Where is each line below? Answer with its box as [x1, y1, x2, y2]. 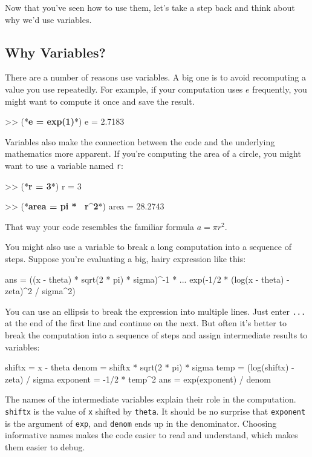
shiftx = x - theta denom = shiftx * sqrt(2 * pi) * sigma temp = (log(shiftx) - [5, 361, 294, 373]
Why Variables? [5, 42, 106, 61]
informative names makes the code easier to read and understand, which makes [5, 429, 298, 441]
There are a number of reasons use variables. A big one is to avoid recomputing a [5, 71, 306, 84]
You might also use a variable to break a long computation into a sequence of [5, 240, 291, 253]
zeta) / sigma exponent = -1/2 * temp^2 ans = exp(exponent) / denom [5, 372, 271, 385]
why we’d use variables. [5, 13, 92, 25]
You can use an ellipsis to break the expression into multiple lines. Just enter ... [5, 304, 306, 317]
